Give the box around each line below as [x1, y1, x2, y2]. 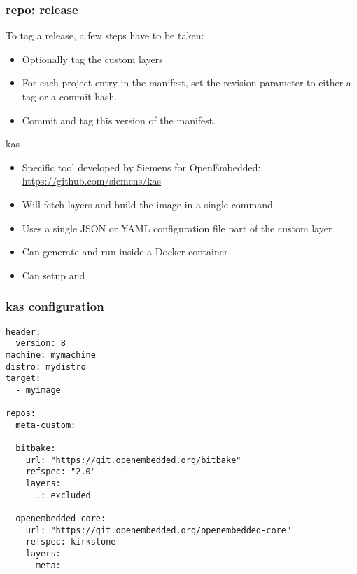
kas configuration [6, 298, 104, 315]
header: [6, 326, 41, 337]
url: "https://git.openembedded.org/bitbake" [25, 455, 241, 465]
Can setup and [22, 267, 85, 282]
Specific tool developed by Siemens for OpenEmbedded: [22, 159, 261, 174]
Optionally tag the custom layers [22, 51, 163, 66]
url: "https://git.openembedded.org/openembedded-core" [25, 525, 292, 535]
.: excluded [35, 490, 91, 500]
